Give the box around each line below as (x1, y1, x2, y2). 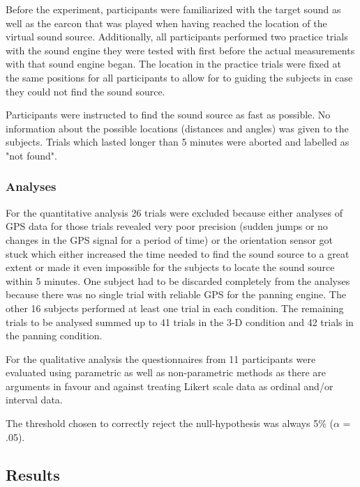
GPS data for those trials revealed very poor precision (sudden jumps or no (6, 219, 328, 233)
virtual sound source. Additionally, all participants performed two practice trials (6, 29, 348, 44)
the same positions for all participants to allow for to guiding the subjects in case (6, 70, 353, 84)
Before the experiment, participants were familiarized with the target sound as (6, 2, 341, 16)
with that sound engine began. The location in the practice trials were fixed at (6, 56, 341, 71)
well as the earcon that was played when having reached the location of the (6, 15, 327, 30)
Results (6, 463, 60, 485)
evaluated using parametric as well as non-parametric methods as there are (6, 365, 327, 380)
